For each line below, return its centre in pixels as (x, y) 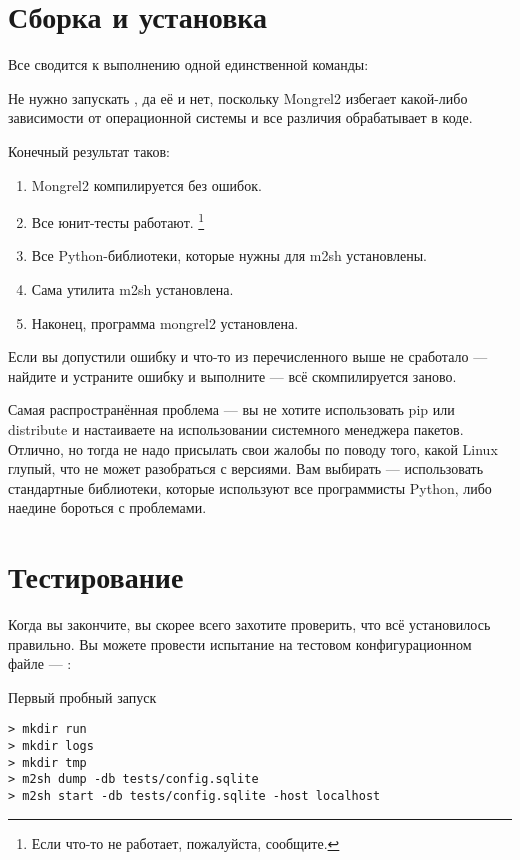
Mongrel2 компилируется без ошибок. (146, 184)
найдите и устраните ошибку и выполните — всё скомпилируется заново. (232, 375)
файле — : (40, 663)
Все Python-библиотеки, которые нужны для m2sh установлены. (229, 255)
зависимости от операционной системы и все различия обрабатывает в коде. (240, 117)
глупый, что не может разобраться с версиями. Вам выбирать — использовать (246, 468)
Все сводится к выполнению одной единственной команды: (188, 64)
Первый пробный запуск (82, 696)
